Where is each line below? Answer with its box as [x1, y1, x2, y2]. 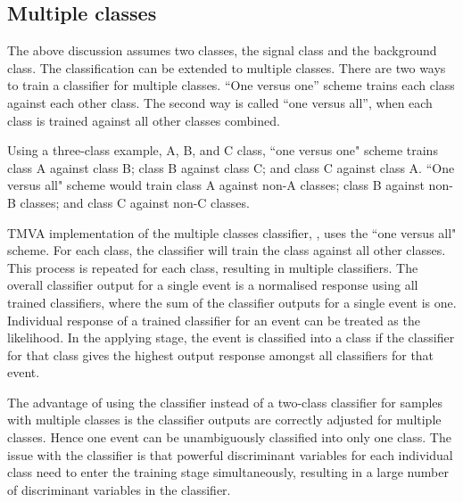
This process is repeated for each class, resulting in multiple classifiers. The [7, 258, 418, 276]
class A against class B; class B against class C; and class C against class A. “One [7, 158, 455, 177]
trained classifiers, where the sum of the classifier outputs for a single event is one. [7, 292, 457, 311]
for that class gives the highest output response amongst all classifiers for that [7, 345, 434, 364]
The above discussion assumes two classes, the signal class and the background [7, 41, 437, 60]
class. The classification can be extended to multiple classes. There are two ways [7, 58, 446, 77]
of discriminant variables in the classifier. [7, 480, 231, 498]
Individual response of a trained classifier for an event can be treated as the [7, 310, 420, 329]
